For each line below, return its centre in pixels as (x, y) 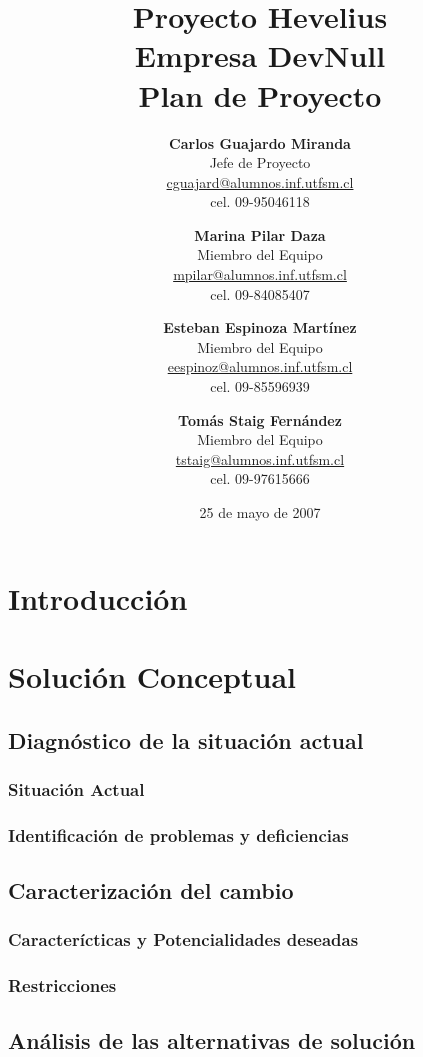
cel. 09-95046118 (260, 201)
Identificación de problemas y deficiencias (178, 834)
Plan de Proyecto (260, 94)
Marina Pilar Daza (260, 234)
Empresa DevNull (260, 55)
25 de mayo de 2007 (260, 512)
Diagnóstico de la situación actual (186, 739)
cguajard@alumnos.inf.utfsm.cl (260, 181)
